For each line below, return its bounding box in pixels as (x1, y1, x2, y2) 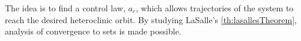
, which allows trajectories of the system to (135, 2, 294, 14)
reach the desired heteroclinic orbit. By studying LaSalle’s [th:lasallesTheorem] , (5, 13, 297, 26)
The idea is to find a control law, (5, 2, 126, 14)
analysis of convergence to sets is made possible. (5, 25, 181, 37)
